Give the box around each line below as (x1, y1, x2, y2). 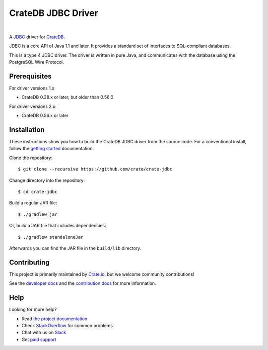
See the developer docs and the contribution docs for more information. (9, 280, 156, 286)
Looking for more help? (9, 306, 57, 313)
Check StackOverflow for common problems (21, 322, 113, 328)
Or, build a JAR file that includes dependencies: (9, 223, 106, 229)
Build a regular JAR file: (9, 200, 57, 206)
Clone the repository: (9, 155, 53, 161)
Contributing (9, 258, 50, 266)
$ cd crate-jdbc (18, 189, 58, 195)
